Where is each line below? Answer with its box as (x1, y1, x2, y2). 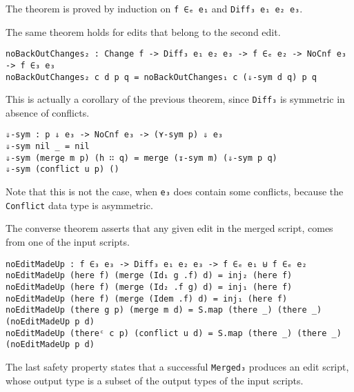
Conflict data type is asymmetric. (6, 197, 153, 212)
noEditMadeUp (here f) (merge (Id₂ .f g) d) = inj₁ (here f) (6, 282, 293, 292)
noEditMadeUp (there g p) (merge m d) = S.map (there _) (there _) (6, 305, 322, 315)
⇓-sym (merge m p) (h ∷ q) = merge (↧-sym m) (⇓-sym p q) (6, 153, 277, 163)
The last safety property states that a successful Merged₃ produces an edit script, (6, 359, 349, 373)
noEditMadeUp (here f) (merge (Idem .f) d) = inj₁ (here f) (6, 293, 288, 304)
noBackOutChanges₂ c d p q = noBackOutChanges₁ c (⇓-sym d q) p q (6, 72, 317, 82)
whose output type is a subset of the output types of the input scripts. (6, 373, 304, 387)
